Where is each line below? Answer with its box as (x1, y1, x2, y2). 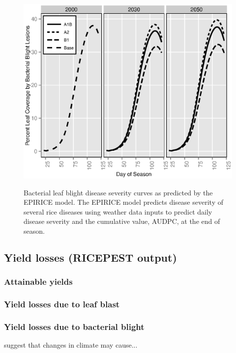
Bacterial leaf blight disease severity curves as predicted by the (24, 187, 213, 197)
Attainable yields (4, 275, 73, 288)
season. (24, 226, 45, 236)
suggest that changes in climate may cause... (4, 340, 138, 350)
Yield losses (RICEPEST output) (4, 250, 177, 265)
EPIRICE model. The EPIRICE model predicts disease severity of (24, 197, 223, 207)
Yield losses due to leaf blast (4, 298, 120, 310)
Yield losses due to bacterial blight (4, 321, 145, 333)
